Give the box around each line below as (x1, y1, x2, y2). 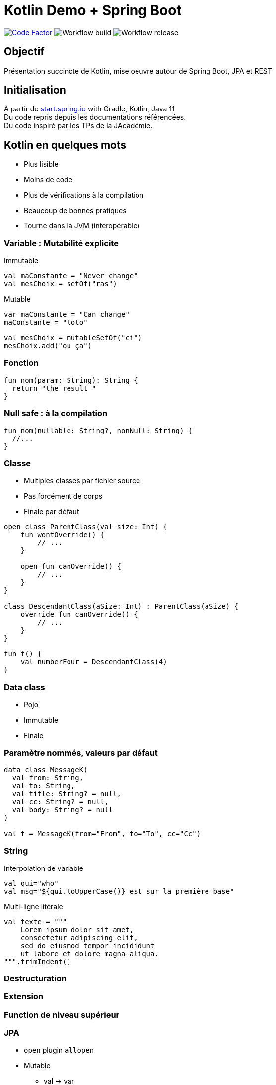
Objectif (4, 45, 45, 58)
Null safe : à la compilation (4, 408, 108, 419)
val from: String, (12, 773, 84, 782)
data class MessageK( (4, 765, 88, 774)
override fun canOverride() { (20, 610, 138, 619)
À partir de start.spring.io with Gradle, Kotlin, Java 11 (4, 105, 175, 113)
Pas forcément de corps (24, 492, 103, 501)
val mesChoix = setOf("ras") (4, 280, 117, 288)
